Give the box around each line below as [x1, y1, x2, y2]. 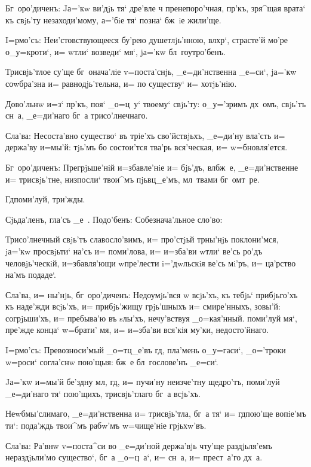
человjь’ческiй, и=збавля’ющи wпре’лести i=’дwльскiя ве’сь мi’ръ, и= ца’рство [5, 256, 296, 269]
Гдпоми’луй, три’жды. [5, 193, 85, 205]
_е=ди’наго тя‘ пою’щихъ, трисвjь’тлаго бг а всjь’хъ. [5, 387, 201, 399]
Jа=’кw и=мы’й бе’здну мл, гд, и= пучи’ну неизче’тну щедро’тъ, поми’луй [5, 375, 280, 388]
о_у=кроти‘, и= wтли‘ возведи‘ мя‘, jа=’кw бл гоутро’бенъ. [5, 45, 226, 57]
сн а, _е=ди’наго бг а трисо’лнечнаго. [5, 109, 148, 122]
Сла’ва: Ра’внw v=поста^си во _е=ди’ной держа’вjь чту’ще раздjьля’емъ [5, 439, 272, 451]
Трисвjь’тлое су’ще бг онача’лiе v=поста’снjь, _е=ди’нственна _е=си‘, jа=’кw [5, 65, 297, 78]
